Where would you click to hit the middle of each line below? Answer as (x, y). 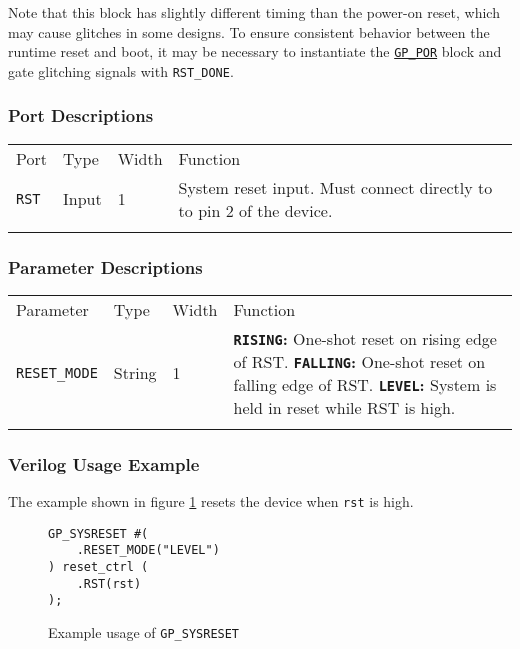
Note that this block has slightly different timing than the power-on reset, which (254, 12)
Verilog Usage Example (104, 463)
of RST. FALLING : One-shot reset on (359, 361)
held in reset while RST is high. (344, 407)
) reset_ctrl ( (98, 567)
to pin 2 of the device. (255, 210)
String (135, 373)
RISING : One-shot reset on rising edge (365, 338)
